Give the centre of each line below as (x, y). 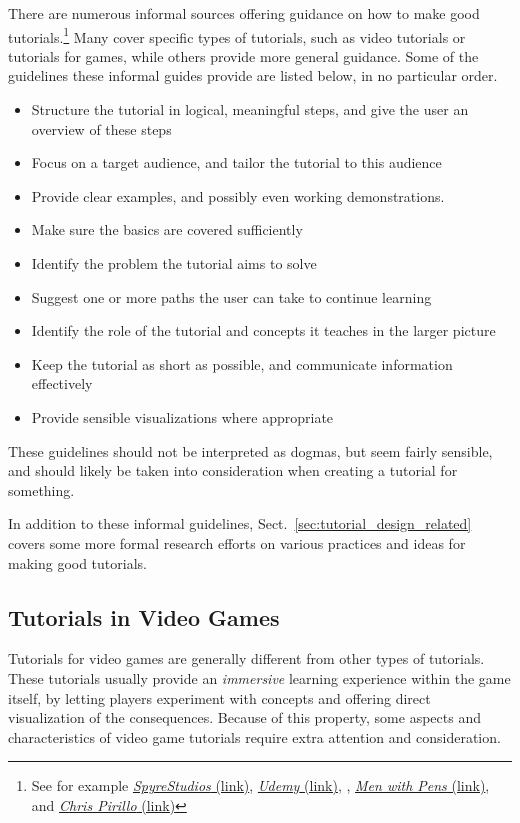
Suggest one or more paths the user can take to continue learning (231, 296)
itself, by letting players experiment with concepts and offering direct (219, 697)
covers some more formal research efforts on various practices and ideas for (237, 542)
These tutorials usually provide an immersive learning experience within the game (259, 677)
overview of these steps (101, 128)
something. (41, 489)
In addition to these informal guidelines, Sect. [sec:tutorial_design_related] (240, 523)
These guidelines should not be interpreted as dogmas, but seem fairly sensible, (250, 450)
